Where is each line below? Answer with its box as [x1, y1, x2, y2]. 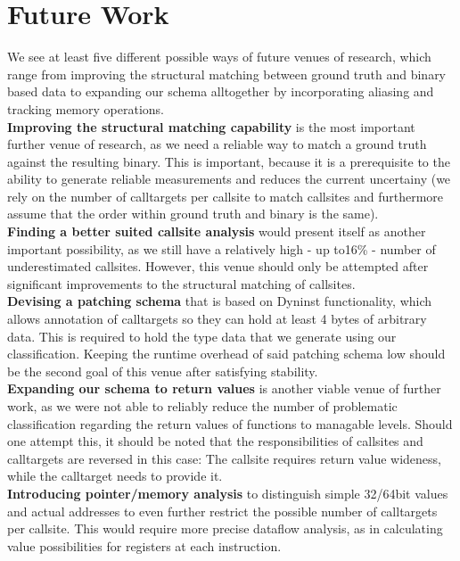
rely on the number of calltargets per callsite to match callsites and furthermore [7, 186, 444, 205]
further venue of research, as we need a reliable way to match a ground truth [7, 135, 427, 153]
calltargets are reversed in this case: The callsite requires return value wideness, [7, 449, 441, 467]
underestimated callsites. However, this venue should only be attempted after [7, 257, 429, 276]
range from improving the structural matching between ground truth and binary [7, 64, 447, 83]
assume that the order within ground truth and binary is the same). [7, 204, 379, 223]
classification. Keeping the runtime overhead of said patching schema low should [7, 344, 446, 363]
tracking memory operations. [7, 99, 164, 118]
